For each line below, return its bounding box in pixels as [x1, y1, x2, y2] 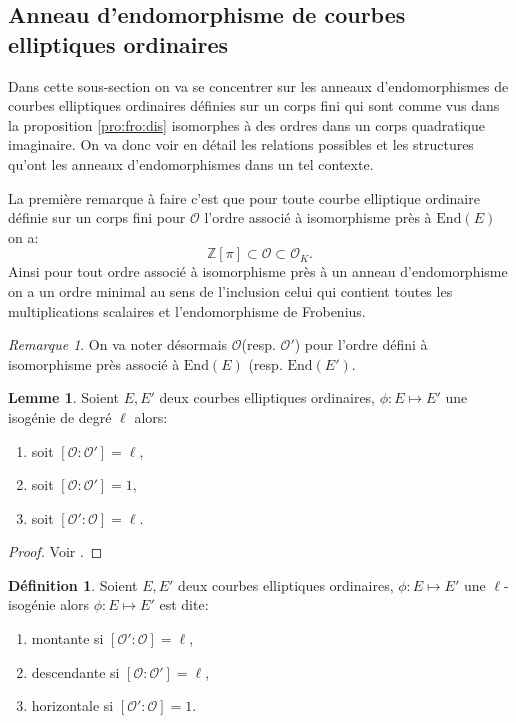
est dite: [159, 594, 209, 615]
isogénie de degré [8, 406, 112, 427]
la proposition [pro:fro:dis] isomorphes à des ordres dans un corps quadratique [8, 114, 486, 135]
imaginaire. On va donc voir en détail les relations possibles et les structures [8, 134, 474, 155]
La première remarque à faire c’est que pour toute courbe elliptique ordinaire [8, 187, 480, 208]
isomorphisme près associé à [8, 353, 180, 374]
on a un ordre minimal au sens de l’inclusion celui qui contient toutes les [8, 280, 453, 301]
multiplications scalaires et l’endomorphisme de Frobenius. [8, 300, 366, 321]
